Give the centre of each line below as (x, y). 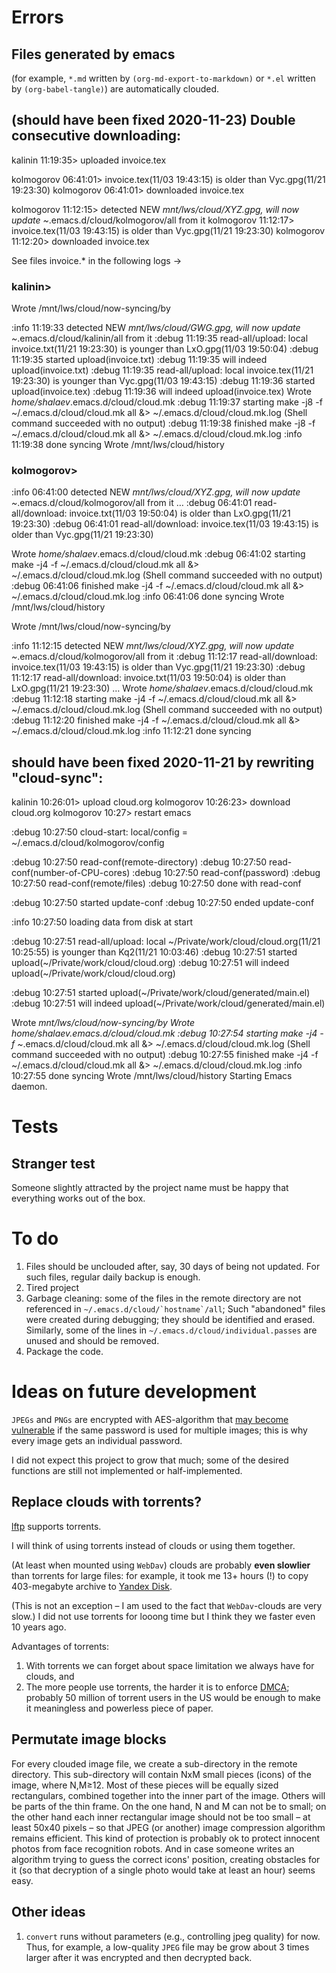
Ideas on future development (134, 1392)
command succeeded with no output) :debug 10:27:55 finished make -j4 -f (165, 1055)
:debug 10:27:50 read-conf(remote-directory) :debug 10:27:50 (139, 862)
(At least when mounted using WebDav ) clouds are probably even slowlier (161, 1565)
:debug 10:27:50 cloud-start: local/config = (100, 832)
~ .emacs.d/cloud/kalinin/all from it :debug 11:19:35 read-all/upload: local (160, 338)
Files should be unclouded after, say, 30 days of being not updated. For (173, 1267)
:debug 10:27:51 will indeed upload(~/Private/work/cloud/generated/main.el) (168, 1003)
